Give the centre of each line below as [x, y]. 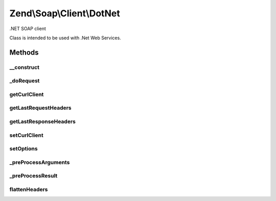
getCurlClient [27, 94]
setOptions [24, 149]
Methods [24, 52]
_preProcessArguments [40, 162]
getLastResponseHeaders [43, 121]
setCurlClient [26, 135]
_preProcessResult [33, 176]
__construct [25, 67]
